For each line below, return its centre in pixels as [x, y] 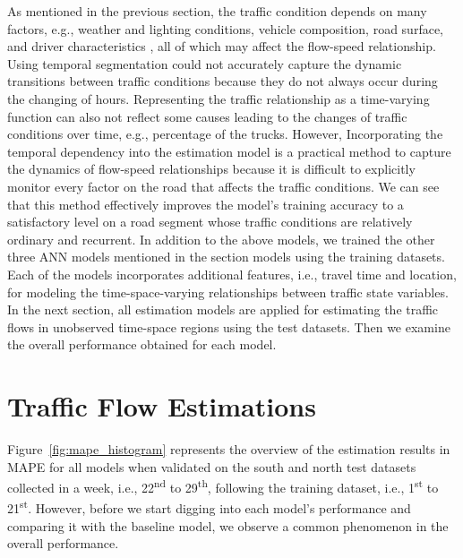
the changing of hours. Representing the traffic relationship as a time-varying [219, 98]
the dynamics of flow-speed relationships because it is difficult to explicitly [211, 169]
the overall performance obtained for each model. [142, 344]
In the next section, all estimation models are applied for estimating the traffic [223, 309]
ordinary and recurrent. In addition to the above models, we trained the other [221, 239]
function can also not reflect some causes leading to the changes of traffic [207, 116]
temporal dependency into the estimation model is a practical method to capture [229, 151]
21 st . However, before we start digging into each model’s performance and [209, 507]
